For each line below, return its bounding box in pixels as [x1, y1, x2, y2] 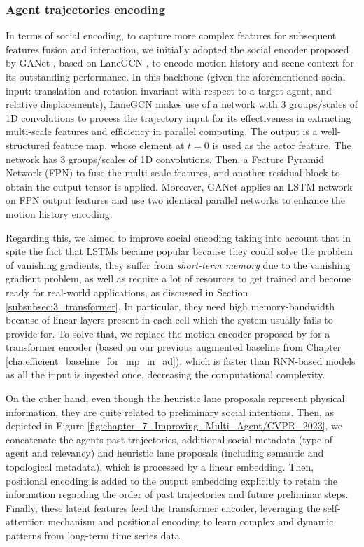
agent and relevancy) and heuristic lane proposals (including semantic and [6, 445, 324, 460]
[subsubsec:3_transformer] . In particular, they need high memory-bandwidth [6, 298, 335, 313]
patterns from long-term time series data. [6, 528, 183, 542]
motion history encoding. [6, 206, 113, 221]
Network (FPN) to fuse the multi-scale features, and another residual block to [6, 165, 340, 180]
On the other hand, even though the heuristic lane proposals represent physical [6, 391, 345, 406]
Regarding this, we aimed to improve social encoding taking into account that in [6, 230, 351, 244]
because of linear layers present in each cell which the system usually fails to [6, 312, 333, 327]
